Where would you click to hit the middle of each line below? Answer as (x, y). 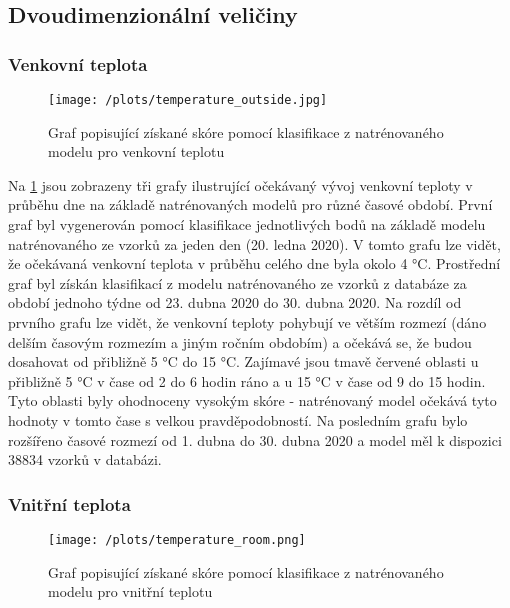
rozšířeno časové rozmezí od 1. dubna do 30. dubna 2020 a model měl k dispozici (255, 439)
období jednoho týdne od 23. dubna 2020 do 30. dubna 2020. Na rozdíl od (235, 302)
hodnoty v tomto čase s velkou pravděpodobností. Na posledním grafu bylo (238, 419)
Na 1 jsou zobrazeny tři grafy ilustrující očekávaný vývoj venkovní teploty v (240, 184)
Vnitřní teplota (69, 503)
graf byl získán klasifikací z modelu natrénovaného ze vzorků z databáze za (237, 282)
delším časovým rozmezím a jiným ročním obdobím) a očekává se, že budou (240, 341)
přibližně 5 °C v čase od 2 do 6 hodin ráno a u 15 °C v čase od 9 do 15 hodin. (247, 380)
